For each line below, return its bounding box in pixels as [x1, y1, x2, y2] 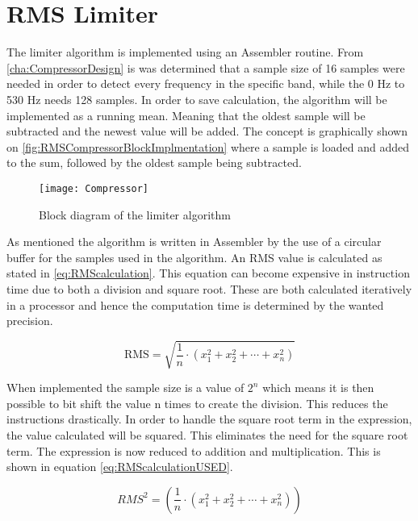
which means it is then [262, 379, 374, 396]
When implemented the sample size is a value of [6, 379, 245, 396]
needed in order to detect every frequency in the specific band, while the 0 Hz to [6, 75, 405, 92]
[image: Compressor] [39, 182, 149, 194]
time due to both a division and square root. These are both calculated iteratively [6, 280, 412, 297]
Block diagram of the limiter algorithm [39, 206, 231, 223]
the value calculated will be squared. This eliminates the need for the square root [6, 427, 408, 444]
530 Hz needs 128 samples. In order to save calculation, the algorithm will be [6, 90, 387, 107]
